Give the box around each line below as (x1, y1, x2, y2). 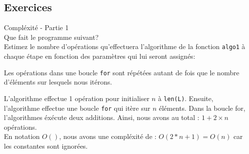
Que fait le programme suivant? (4, 32, 99, 42)
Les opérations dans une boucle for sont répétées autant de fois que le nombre (4, 67, 239, 77)
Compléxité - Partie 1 (4, 22, 69, 33)
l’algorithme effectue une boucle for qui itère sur (4, 103, 150, 113)
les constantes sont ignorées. (4, 140, 88, 151)
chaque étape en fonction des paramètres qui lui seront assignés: (4, 51, 195, 61)
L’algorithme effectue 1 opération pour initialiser (4, 93, 149, 103)
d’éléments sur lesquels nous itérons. (4, 77, 112, 87)
